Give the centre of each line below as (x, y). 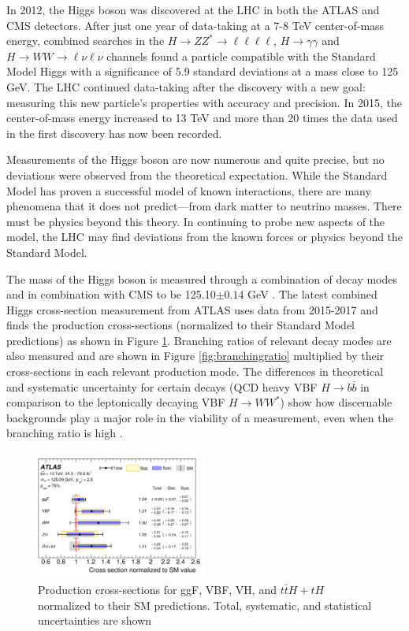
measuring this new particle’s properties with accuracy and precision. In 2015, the (204, 102)
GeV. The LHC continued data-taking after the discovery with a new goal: (186, 86)
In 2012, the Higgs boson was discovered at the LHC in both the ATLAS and (193, 9)
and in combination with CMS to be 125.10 (111, 294)
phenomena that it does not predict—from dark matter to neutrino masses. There (204, 206)
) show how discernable (336, 402)
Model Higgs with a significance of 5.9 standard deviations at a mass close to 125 (203, 71)
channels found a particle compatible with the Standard (241, 56)
